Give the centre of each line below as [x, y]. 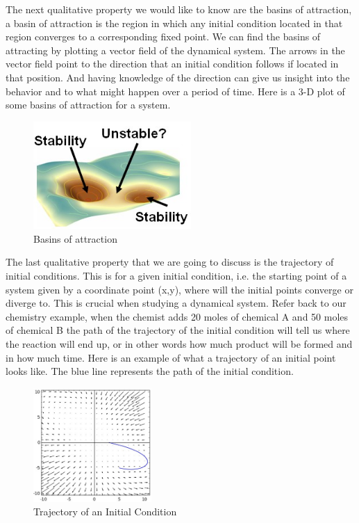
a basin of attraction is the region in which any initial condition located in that [174, 23]
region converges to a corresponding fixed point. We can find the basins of [163, 37]
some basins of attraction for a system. [88, 105]
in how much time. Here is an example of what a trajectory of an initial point [171, 357]
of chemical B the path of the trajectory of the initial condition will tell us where [178, 330]
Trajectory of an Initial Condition [105, 512]
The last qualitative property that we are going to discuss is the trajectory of [170, 262]
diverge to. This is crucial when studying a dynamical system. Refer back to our [176, 303]
